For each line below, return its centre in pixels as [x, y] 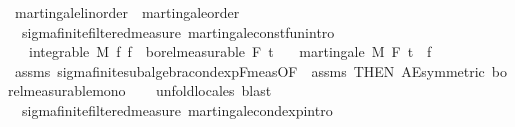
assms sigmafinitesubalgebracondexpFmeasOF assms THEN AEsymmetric [249, 70]
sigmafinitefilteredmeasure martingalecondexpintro [177, 109]
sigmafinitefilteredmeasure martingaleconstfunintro [178, 31]
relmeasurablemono [67, 90]
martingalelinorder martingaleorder [127, 12]
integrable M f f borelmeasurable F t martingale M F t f [230, 51]
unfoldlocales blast [213, 90]
